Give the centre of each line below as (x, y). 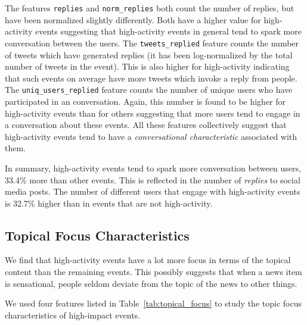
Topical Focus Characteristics (97, 235)
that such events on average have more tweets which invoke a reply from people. (151, 78)
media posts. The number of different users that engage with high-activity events (153, 191)
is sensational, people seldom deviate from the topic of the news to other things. (151, 283)
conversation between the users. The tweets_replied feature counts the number (152, 43)
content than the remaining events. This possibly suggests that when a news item (153, 272)
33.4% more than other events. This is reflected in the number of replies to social (153, 179)
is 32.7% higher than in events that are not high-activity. (109, 203)
